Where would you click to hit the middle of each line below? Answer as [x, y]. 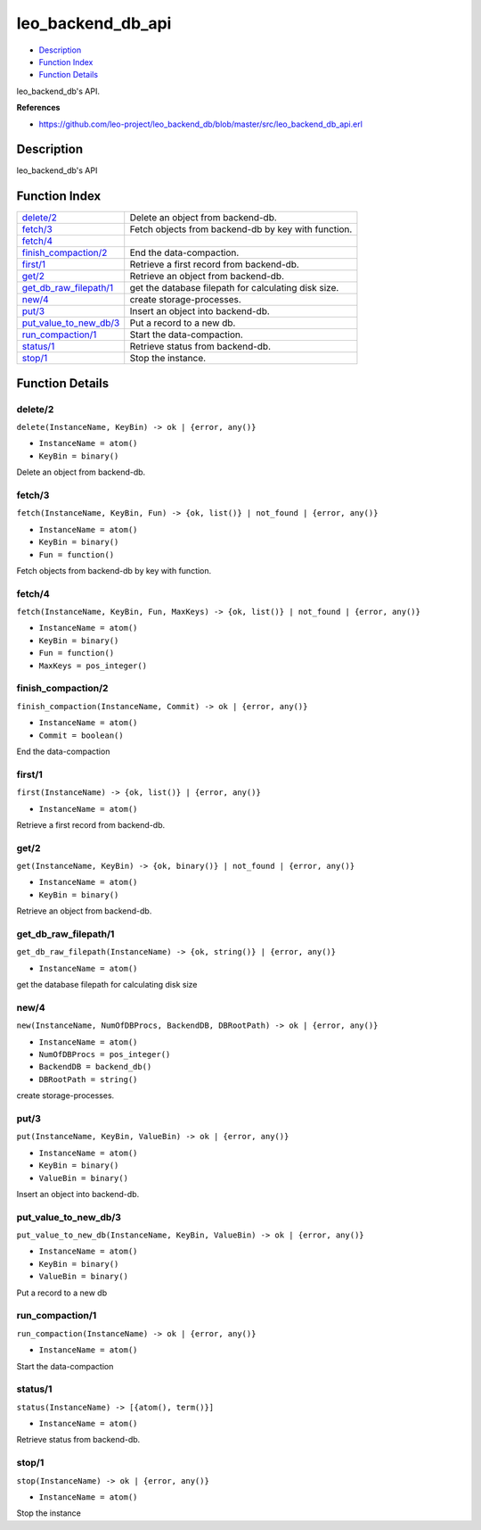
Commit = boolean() [81, 735]
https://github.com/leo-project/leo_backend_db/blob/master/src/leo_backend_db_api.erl [200, 124]
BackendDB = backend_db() [95, 1067]
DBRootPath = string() [88, 1079]
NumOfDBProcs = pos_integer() [105, 1054]
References [38, 108]
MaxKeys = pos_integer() [93, 666]
